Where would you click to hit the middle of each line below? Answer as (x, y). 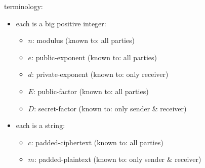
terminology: (24, 6)
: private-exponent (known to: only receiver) (100, 74)
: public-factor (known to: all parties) (91, 91)
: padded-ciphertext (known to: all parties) (97, 142)
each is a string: (40, 125)
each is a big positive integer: (61, 23)
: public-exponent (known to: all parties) (94, 57)
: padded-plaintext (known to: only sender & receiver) (118, 159)
